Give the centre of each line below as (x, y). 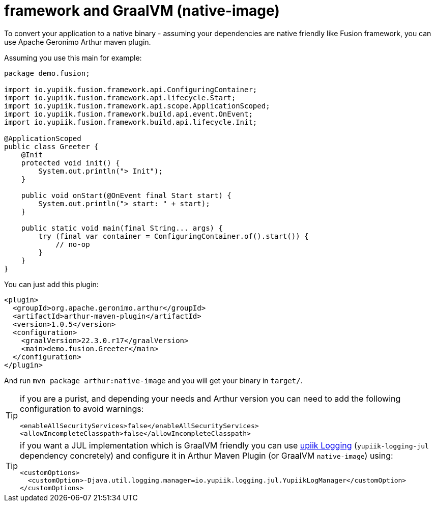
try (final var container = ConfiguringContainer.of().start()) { (173, 236)
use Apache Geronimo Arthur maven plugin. (78, 42)
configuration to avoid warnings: (82, 409)
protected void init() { (70, 163)
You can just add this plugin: (51, 284)
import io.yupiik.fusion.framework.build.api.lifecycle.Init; (131, 122)
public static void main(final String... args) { (122, 228)
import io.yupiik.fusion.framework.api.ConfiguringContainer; (131, 89)
